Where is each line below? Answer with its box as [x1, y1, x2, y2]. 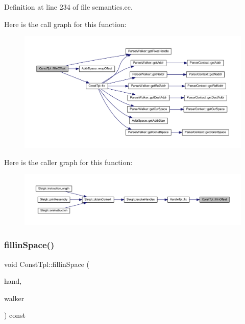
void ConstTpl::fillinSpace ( [4, 258, 89, 269]
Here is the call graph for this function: [4, 18, 127, 29]
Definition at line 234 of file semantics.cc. [4, 2, 133, 12]
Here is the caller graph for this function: [4, 156, 133, 167]
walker [4, 292, 24, 303]
